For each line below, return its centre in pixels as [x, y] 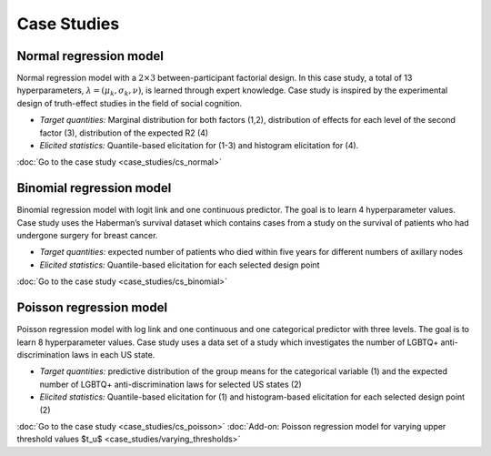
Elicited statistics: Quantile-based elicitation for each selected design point [180, 265]
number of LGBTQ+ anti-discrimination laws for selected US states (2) [170, 384]
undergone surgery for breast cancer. [87, 236]
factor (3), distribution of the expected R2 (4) [124, 133]
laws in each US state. [113, 354]
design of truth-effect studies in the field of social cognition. [130, 103]
